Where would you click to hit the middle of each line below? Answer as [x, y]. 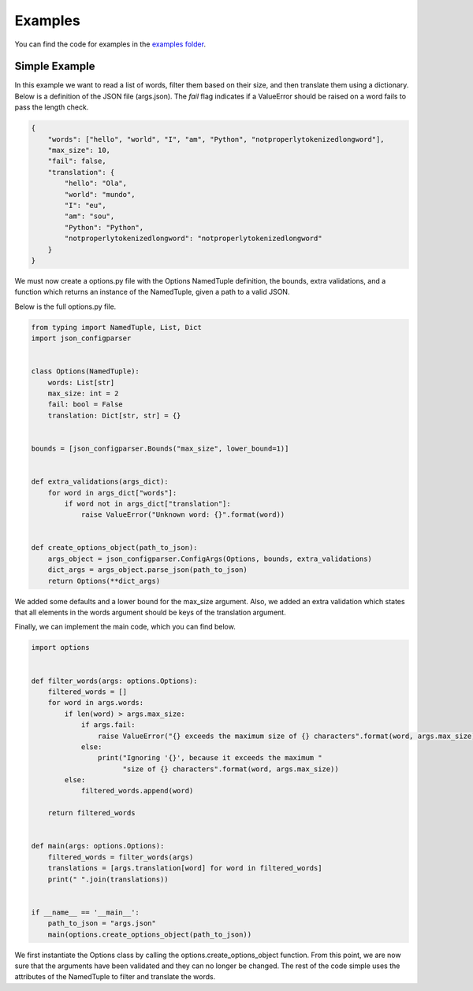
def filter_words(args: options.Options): [114, 681]
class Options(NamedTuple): [85, 371]
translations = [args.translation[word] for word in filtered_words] [185, 868]
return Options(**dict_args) [104, 581]
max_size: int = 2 [83, 393]
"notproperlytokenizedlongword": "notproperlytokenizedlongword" [193, 239]
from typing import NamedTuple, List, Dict [117, 327]
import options [60, 648]
